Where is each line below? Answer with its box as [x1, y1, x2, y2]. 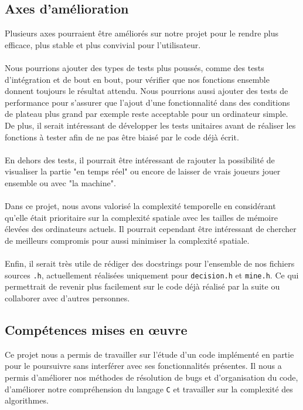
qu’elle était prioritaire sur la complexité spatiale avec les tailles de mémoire [5, 211, 278, 223]
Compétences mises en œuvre [5, 320, 188, 338]
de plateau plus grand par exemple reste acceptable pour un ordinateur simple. [5, 107, 288, 120]
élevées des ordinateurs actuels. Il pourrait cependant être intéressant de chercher [5, 223, 297, 235]
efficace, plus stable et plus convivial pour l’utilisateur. [5, 38, 201, 51]
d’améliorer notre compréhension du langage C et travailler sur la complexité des [5, 382, 293, 395]
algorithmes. [5, 394, 49, 406]
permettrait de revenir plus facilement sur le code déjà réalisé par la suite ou [5, 280, 280, 293]
